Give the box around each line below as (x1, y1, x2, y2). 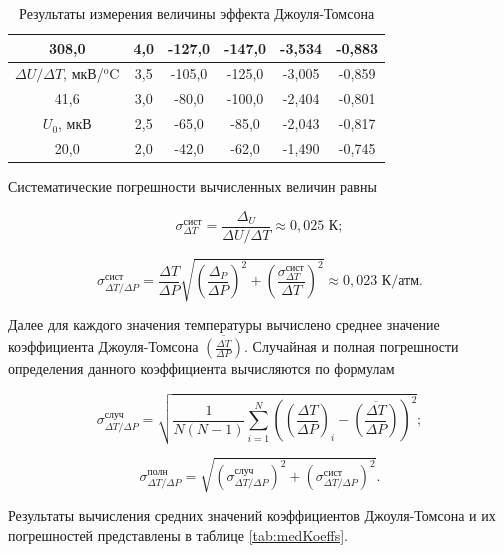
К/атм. (381, 274, 423, 289)
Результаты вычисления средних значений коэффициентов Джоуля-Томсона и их (8, 505, 496, 526)
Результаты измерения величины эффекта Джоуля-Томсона (19, 3, 375, 23)
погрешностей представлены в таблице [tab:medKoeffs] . (8, 524, 348, 545)
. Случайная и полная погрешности (244, 336, 459, 357)
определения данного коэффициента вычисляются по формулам (8, 358, 395, 379)
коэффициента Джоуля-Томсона (8, 336, 199, 357)
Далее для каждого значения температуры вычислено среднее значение (8, 314, 440, 335)
